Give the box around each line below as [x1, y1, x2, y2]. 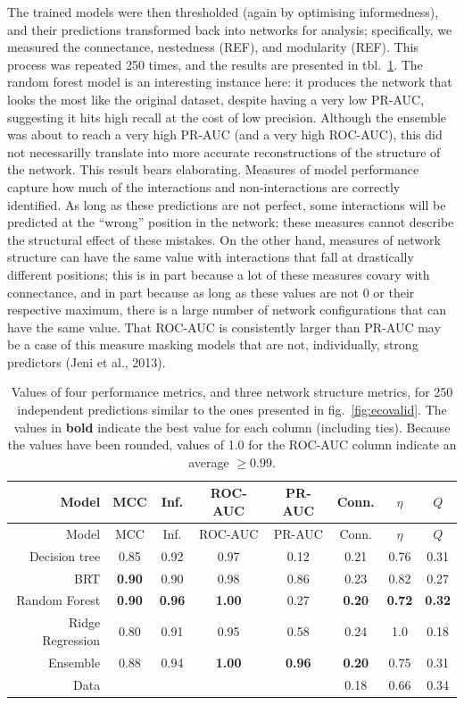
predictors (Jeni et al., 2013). [7, 352, 166, 371]
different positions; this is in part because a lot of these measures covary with [7, 264, 430, 283]
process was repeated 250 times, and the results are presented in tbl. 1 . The [7, 55, 423, 73]
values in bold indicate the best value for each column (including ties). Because [13, 417, 451, 436]
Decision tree [29, 546, 101, 565]
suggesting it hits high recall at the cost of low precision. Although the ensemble [7, 107, 447, 126]
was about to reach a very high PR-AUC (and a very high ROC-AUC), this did [7, 125, 443, 144]
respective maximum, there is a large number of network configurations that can [7, 300, 446, 319]
